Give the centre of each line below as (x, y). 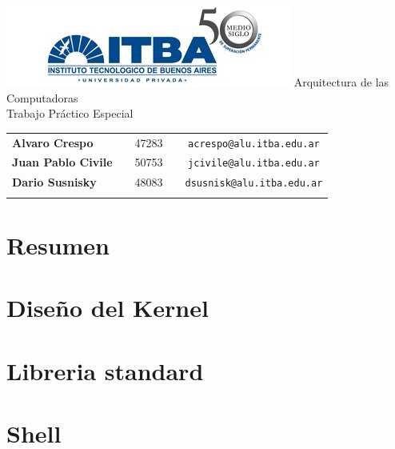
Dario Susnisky (54, 182)
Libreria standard (105, 370)
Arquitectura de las (341, 82)
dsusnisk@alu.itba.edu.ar (254, 184)
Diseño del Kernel (108, 308)
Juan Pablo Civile (62, 162)
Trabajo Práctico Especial (70, 113)
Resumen (58, 245)
